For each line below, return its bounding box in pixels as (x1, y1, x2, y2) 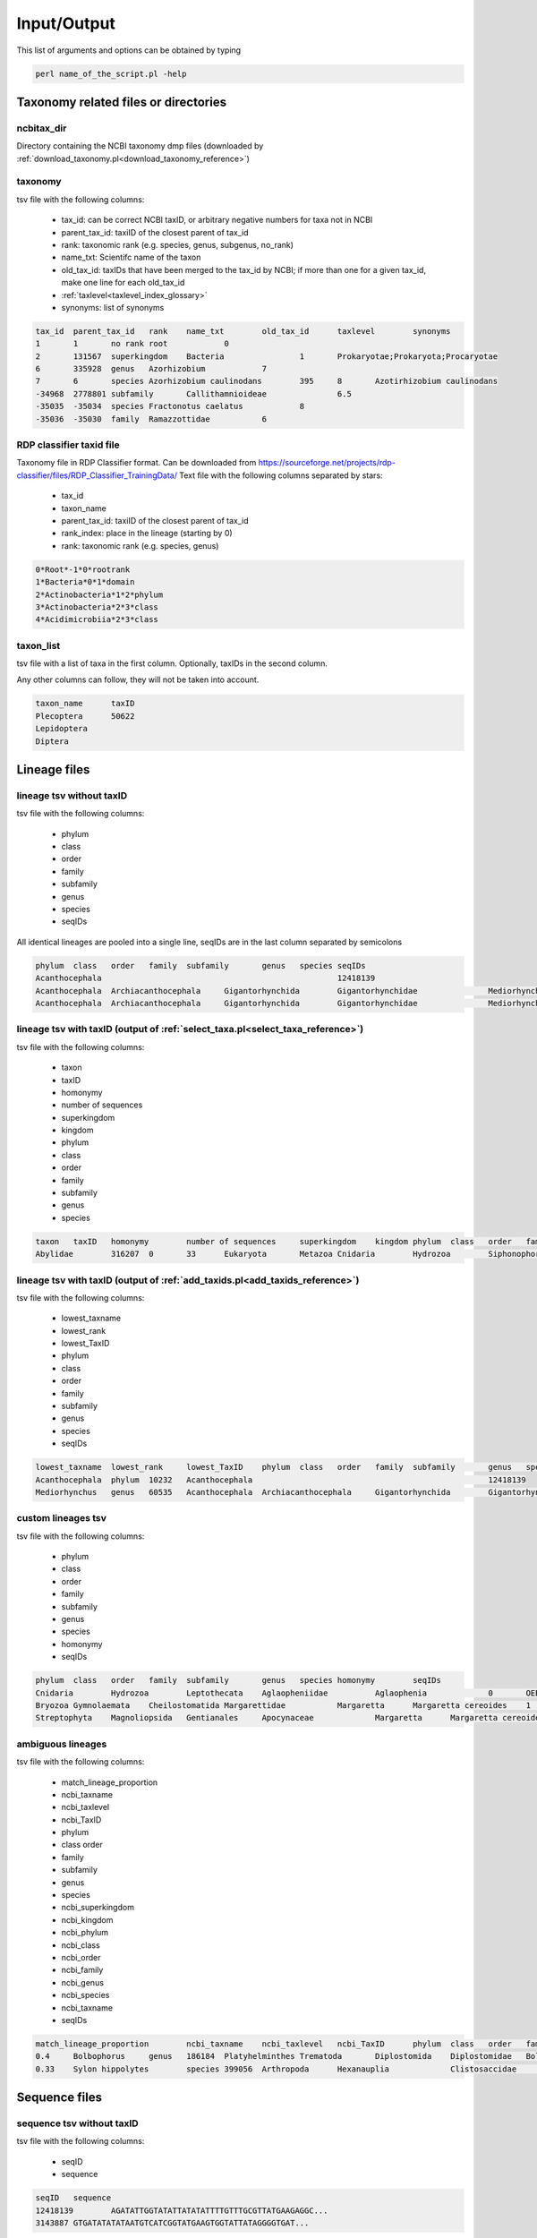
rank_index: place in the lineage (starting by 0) (61, 528, 233, 539)
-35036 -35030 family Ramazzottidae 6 (35, 414, 268, 424)
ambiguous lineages (16, 1738, 107, 1750)
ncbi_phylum (61, 1927, 109, 1938)
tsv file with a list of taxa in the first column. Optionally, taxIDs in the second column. (16, 658, 328, 669)
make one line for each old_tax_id (61, 278, 185, 288)
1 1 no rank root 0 (35, 338, 230, 349)
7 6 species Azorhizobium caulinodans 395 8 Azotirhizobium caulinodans (35, 376, 499, 387)
